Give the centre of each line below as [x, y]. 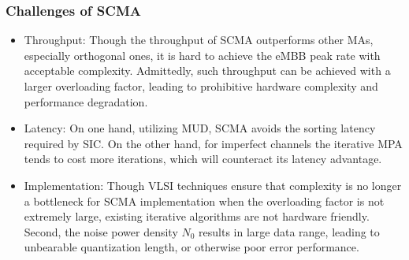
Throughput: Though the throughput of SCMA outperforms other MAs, [199, 40]
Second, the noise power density [101, 231]
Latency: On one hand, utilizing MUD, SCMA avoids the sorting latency [200, 128]
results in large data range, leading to [289, 231]
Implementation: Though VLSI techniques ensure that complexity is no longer [213, 185]
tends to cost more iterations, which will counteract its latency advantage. [203, 159]
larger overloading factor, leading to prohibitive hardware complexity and [201, 86]
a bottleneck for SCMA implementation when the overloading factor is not [204, 201]
